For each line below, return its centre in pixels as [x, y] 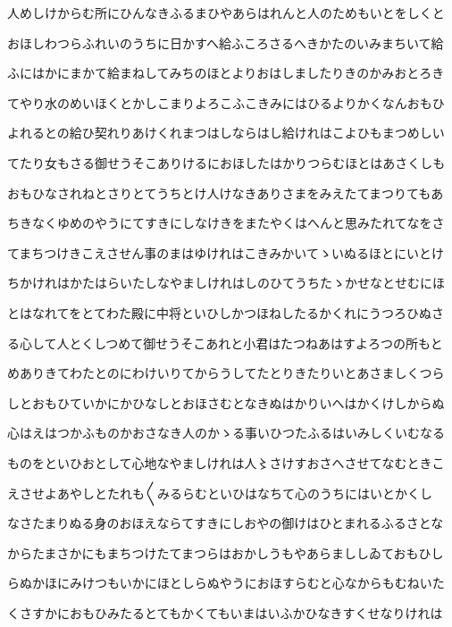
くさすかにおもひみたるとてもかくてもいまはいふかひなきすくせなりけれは [225, 612]
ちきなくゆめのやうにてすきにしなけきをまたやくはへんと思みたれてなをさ [226, 223]
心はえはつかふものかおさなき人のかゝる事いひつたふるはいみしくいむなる [226, 433]
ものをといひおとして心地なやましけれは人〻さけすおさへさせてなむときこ [226, 462]
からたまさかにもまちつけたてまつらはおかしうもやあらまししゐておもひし [226, 552]
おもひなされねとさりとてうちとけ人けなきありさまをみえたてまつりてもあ [226, 192]
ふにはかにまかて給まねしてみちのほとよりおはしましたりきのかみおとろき [226, 73]
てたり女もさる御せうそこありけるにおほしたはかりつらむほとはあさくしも [226, 162]
